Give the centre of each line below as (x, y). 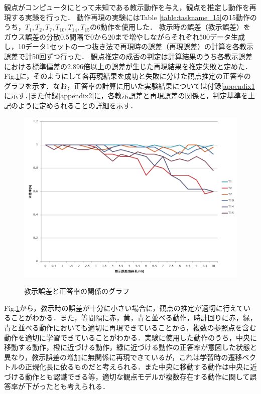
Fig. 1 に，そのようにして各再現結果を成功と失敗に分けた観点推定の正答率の (127, 76)
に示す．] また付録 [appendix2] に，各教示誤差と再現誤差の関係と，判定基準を (126, 95)
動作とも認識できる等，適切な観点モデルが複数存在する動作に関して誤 (141, 376)
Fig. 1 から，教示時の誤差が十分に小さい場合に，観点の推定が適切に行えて (124, 308)
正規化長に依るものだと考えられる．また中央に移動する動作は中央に (137, 367)
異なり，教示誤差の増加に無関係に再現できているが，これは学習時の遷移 (123, 357)
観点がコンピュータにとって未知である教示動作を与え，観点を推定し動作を (127, 7)
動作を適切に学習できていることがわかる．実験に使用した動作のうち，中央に (130, 337)
